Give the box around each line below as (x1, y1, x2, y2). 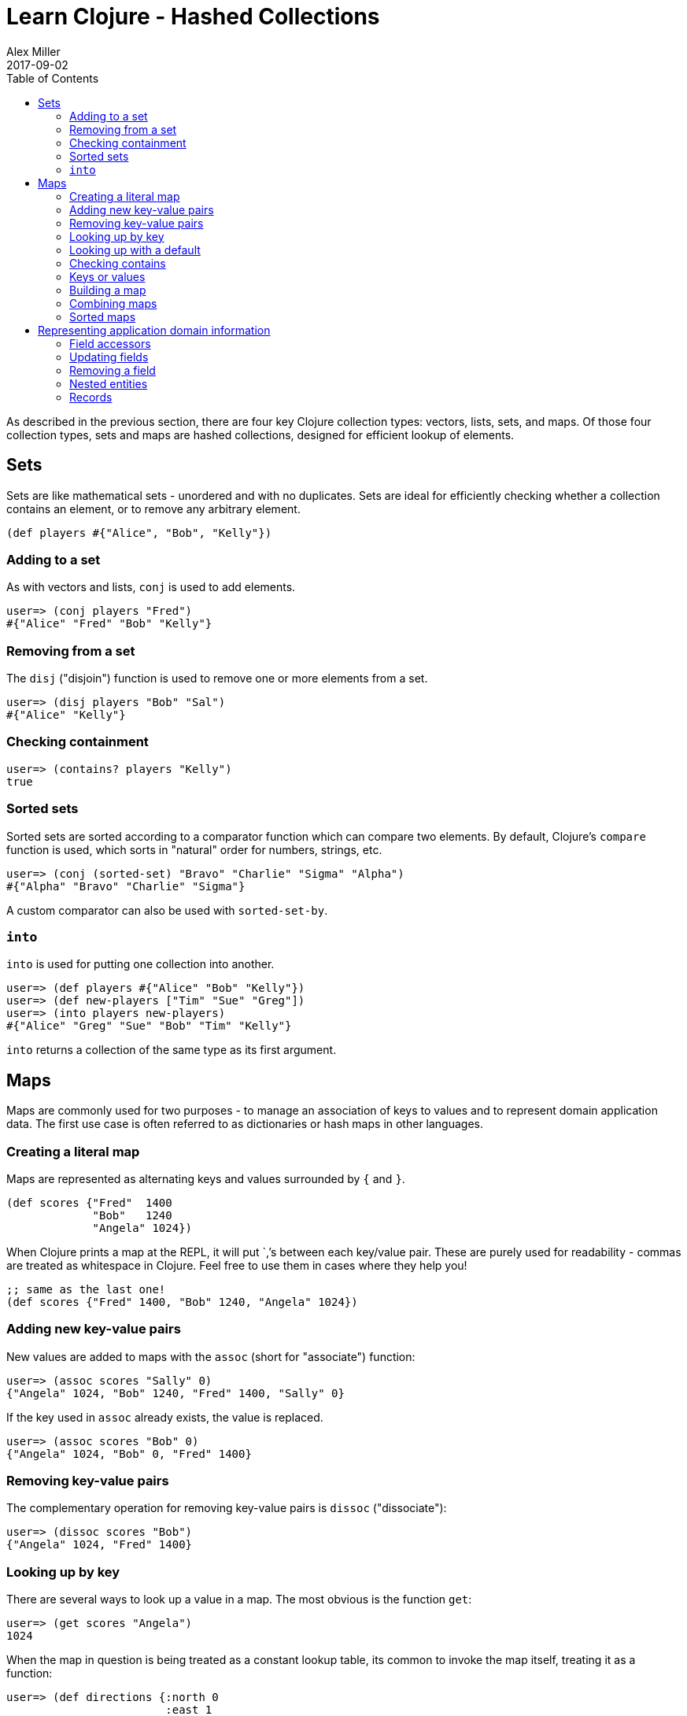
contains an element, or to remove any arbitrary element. (6, 501, 301, 516)
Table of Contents (6, 71, 99, 85)
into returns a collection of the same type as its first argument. (6, 1043, 337, 1057)
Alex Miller (6, 44, 61, 58)
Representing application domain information (38, 323, 271, 337)
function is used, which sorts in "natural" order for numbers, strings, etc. (6, 842, 382, 856)
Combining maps (69, 296, 157, 310)
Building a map (69, 283, 146, 297)
